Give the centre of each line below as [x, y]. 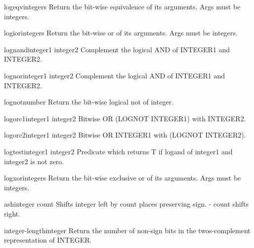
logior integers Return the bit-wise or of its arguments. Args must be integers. [121, 33]
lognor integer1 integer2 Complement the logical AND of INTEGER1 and [115, 75]
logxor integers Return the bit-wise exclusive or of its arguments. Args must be [123, 178]
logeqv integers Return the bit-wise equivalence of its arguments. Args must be [122, 6]
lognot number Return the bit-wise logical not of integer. [89, 102]
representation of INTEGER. [48, 240]
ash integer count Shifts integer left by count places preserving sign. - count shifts [126, 204]
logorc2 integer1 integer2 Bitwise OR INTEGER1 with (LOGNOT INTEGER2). [125, 135]
